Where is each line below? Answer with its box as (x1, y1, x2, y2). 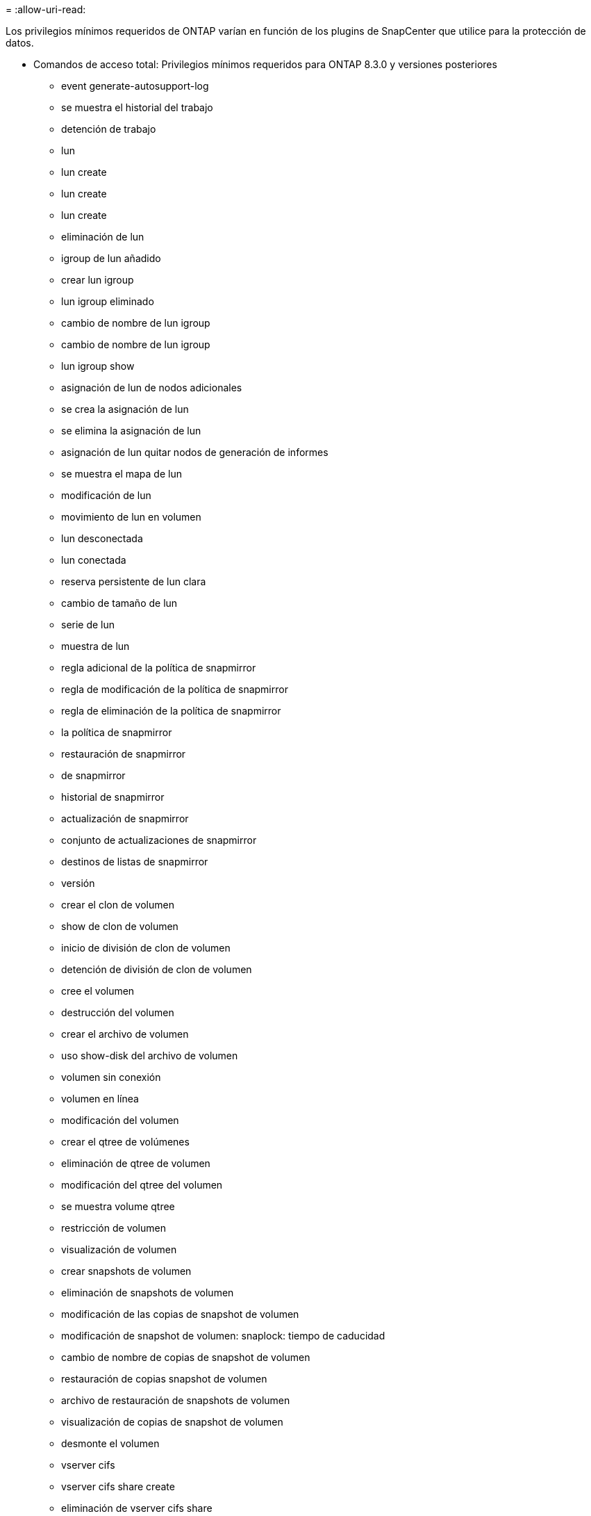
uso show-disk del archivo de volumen (61, 1050, 238, 1061)
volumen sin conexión (61, 1071, 161, 1083)
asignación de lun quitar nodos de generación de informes (61, 446, 328, 458)
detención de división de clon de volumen (61, 963, 252, 975)
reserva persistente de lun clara (61, 576, 206, 587)
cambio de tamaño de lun (61, 597, 178, 609)
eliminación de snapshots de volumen (61, 1287, 234, 1298)
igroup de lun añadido (61, 252, 161, 264)
